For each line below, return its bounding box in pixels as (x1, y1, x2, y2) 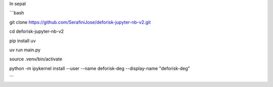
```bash (9, 10, 24, 16)
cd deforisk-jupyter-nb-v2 (9, 28, 64, 35)
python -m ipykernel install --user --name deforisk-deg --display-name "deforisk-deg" (9, 65, 191, 71)
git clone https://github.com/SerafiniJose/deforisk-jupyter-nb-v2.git (9, 19, 151, 25)
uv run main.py (9, 47, 40, 53)
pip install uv (9, 38, 36, 44)
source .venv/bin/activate (9, 56, 63, 62)
